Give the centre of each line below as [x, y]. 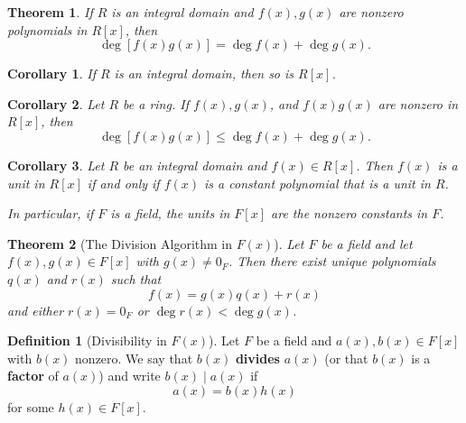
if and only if [123, 183]
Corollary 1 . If [51, 74]
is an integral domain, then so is [204, 74]
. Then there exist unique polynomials [332, 261]
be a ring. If [156, 103]
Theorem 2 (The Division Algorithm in [120, 243]
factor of [33, 376]
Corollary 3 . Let [56, 165]
